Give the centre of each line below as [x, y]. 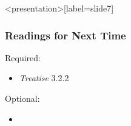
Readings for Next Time [65, 35]
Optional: [22, 98]
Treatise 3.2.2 [44, 78]
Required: [23, 57]
